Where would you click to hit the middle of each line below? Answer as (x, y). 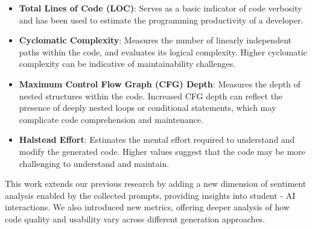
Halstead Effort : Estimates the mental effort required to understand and (157, 140)
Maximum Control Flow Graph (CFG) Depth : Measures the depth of (160, 83)
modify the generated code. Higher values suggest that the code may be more (162, 151)
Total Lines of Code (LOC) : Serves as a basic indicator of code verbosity (161, 8)
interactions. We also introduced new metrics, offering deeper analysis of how (147, 207)
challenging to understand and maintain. (94, 163)
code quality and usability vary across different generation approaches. (135, 218)
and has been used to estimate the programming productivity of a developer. (161, 20)
